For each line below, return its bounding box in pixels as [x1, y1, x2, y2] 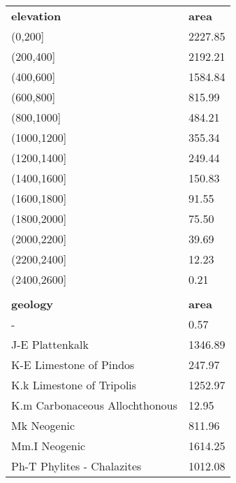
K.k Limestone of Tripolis [11, 377, 137, 393]
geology [11, 296, 54, 312]
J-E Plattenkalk [11, 336, 89, 352]
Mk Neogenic [11, 417, 75, 433]
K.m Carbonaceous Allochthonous [11, 397, 178, 413]
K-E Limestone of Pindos [11, 356, 135, 373]
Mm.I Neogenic [11, 438, 86, 454]
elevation [11, 8, 61, 24]
